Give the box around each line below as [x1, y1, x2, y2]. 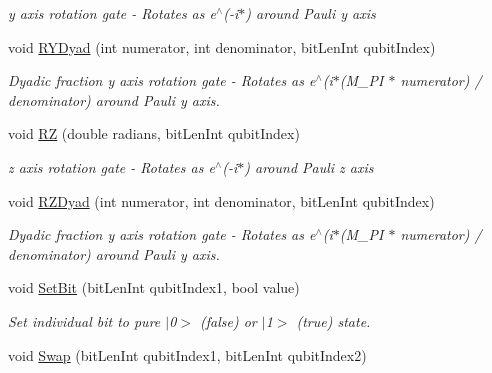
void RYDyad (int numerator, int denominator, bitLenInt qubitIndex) [8, 36, 436, 57]
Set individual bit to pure [8, 310, 161, 331]
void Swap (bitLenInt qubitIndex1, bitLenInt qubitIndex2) [8, 344, 367, 365]
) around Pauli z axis [244, 156, 374, 177]
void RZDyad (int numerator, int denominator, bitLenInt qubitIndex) [8, 190, 435, 211]
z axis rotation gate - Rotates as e [8, 156, 215, 177]
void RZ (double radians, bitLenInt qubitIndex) [8, 123, 300, 144]
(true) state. [296, 310, 371, 331]
